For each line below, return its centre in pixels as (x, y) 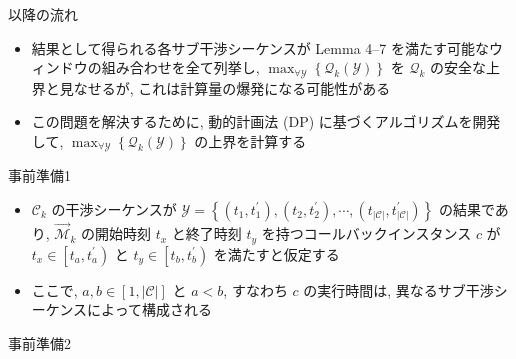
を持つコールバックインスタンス (366, 233)
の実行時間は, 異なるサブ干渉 (398, 289)
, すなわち (255, 289)
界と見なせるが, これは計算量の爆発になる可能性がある (211, 87)
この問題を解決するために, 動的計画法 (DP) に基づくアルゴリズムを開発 (266, 121)
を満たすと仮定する (276, 253)
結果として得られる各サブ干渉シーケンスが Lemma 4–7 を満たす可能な (260, 47)
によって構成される (149, 309)
